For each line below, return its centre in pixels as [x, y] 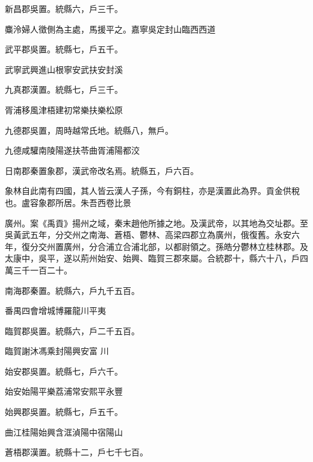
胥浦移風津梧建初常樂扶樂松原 [64, 109]
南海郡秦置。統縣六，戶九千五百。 [72, 290]
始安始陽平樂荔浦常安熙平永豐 [64, 391]
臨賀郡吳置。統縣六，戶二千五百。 [72, 330]
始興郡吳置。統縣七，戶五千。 [64, 412]
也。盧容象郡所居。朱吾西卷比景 [68, 202]
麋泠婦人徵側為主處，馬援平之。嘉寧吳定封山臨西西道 [110, 29]
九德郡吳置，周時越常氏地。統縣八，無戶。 [89, 130]
